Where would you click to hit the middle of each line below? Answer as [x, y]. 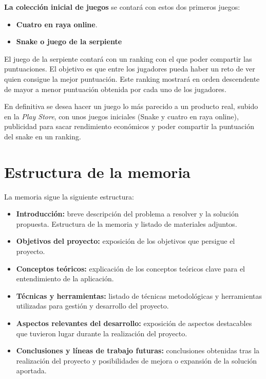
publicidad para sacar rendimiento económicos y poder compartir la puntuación [129, 126]
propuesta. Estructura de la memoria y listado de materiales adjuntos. [127, 223]
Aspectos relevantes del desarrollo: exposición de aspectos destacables [134, 323]
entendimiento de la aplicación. [65, 278]
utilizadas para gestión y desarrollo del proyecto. [92, 306]
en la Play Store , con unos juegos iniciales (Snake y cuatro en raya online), [121, 116]
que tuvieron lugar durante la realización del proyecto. [102, 333]
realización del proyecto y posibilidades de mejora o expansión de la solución [137, 360]
